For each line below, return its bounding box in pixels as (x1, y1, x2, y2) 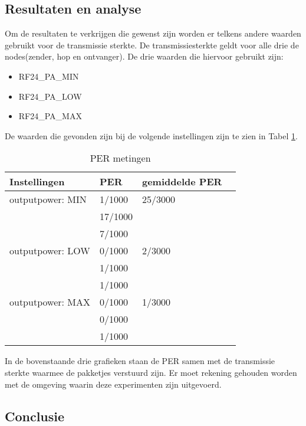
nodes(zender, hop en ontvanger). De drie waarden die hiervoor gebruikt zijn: (5, 50, 284, 63)
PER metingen (90, 151, 151, 165)
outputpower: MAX (9, 295, 90, 309)
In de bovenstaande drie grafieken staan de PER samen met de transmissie (5, 355, 275, 367)
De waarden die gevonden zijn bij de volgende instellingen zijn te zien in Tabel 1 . (5, 129, 298, 142)
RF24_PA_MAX (18, 110, 82, 122)
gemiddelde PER (142, 175, 222, 189)
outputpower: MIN (9, 192, 87, 207)
